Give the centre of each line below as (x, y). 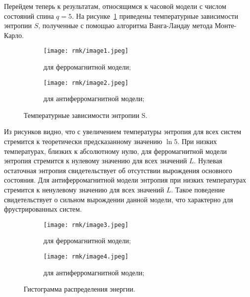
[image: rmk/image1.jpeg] (86, 51)
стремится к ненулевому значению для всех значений (84, 190)
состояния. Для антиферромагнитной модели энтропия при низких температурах (125, 180)
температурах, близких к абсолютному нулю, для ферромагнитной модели (115, 151)
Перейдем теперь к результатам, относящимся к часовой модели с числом (115, 6)
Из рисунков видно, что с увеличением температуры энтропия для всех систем (123, 131)
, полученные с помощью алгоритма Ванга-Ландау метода (125, 25)
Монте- (226, 25)
